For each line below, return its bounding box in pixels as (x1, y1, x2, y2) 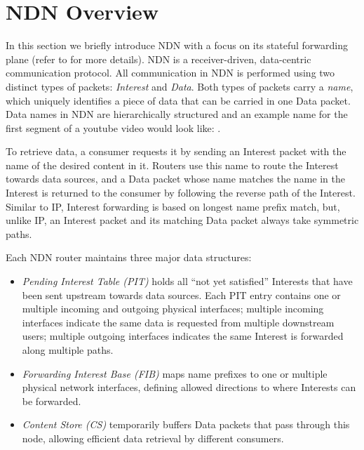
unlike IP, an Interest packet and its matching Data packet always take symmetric (6, 213, 359, 227)
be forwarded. (22, 393, 81, 408)
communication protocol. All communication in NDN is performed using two (6, 65, 335, 80)
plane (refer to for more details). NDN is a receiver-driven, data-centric (6, 51, 311, 66)
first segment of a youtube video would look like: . (6, 120, 221, 135)
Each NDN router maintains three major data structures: (6, 250, 252, 265)
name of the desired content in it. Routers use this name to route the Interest (6, 157, 339, 172)
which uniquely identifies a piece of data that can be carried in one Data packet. (6, 93, 351, 107)
